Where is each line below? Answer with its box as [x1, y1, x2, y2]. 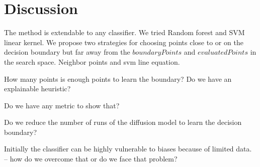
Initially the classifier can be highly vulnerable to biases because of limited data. [4, 143, 252, 154]
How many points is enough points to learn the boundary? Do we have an [4, 73, 232, 84]
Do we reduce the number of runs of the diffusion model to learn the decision [4, 117, 242, 127]
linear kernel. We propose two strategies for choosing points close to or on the [4, 37, 243, 47]
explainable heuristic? [4, 83, 71, 94]
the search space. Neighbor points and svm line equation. [4, 56, 180, 67]
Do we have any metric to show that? [4, 100, 120, 110]
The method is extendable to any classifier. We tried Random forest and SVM [4, 27, 245, 38]
